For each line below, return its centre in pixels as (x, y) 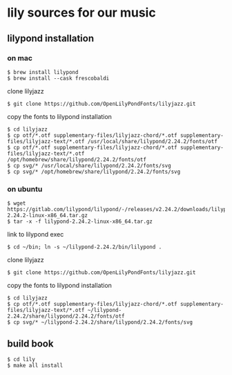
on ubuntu (25, 189)
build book (30, 344)
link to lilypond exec (36, 235)
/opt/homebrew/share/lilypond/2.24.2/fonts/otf (77, 159)
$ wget (17, 203)
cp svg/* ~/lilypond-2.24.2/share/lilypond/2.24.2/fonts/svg (103, 322)
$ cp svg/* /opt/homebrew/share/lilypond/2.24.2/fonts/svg (94, 172)
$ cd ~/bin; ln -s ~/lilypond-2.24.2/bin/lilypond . (85, 247)
